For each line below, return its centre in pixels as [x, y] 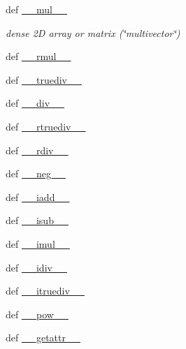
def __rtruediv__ [46, 126]
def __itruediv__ [45, 291]
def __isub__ [37, 220]
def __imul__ [38, 243]
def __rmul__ [38, 56]
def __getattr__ [43, 337]
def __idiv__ [36, 267]
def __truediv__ [44, 79]
